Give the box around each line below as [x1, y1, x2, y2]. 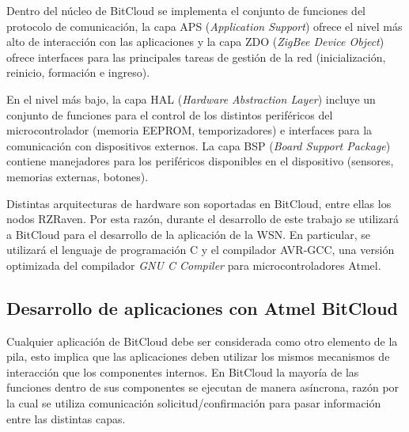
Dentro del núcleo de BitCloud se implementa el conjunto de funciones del [6, 2, 366, 18]
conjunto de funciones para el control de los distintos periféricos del [6, 106, 333, 123]
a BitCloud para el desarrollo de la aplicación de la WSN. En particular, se [6, 225, 371, 242]
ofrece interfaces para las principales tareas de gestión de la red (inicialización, [6, 48, 386, 65]
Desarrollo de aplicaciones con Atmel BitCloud [6, 295, 398, 320]
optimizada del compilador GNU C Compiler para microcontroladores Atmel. [6, 256, 381, 273]
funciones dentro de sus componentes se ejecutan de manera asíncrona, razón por [6, 379, 400, 396]
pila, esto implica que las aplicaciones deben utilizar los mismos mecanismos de [6, 348, 390, 365]
